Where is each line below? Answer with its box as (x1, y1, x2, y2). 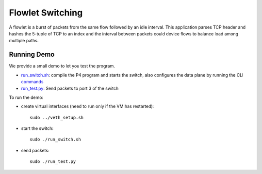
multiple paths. (9, 38, 39, 44)
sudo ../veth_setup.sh (30, 114, 84, 120)
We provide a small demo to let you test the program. (9, 63, 115, 69)
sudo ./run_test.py (30, 159, 76, 164)
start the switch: (21, 125, 53, 131)
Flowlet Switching (9, 7, 83, 18)
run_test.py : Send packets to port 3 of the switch (21, 85, 119, 92)
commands (21, 79, 44, 85)
